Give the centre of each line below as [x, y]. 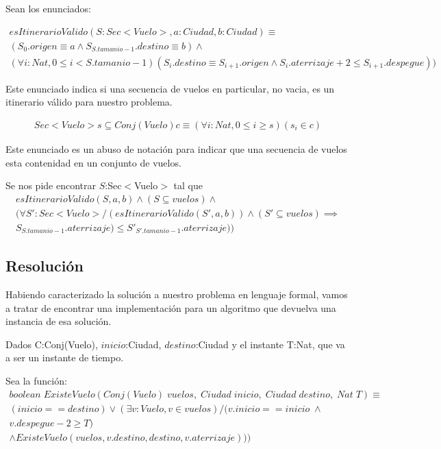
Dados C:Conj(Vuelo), [52, 344]
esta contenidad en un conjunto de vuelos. [93, 162]
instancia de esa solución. [59, 321]
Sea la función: [36, 380]
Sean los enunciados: [48, 8]
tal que [188, 185]
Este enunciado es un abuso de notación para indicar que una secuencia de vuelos [176, 148]
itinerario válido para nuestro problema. [89, 102]
